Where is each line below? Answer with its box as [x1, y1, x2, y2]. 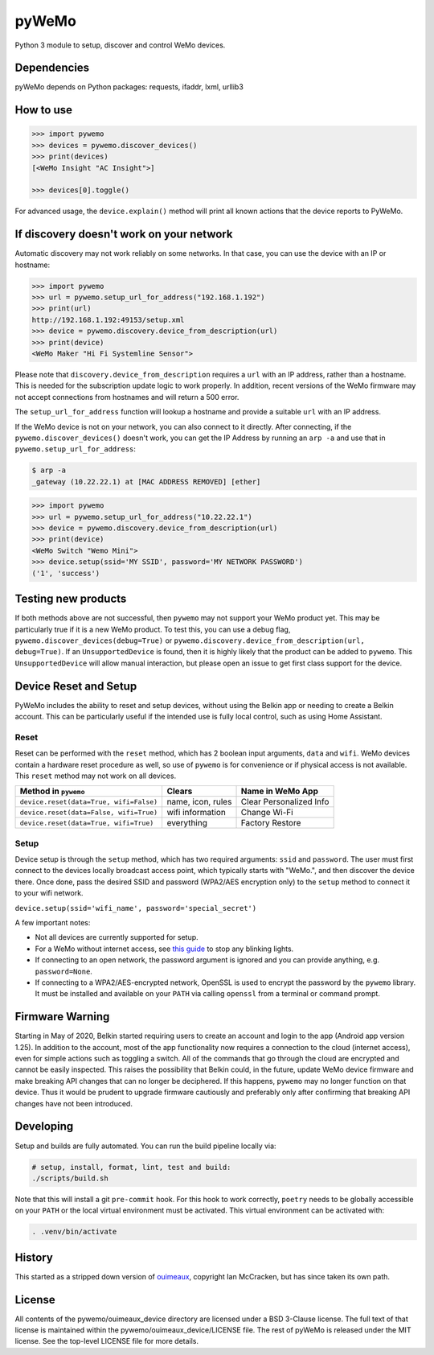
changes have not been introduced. [14, 1098, 133, 1108]
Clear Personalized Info [240, 797, 330, 808]
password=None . [35, 966, 92, 976]
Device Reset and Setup [14, 679, 137, 693]
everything [166, 818, 208, 829]
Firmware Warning [14, 1010, 110, 1023]
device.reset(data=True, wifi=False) [19, 797, 158, 806]
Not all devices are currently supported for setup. [35, 933, 199, 942]
